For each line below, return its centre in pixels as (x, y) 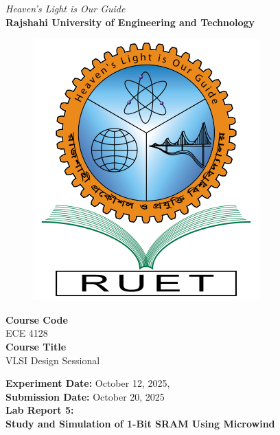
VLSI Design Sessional (53, 360)
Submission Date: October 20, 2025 (85, 396)
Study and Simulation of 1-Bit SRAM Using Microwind (140, 423)
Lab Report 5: (40, 410)
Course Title (36, 346)
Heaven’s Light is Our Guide (66, 8)
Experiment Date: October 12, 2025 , (88, 383)
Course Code (37, 319)
